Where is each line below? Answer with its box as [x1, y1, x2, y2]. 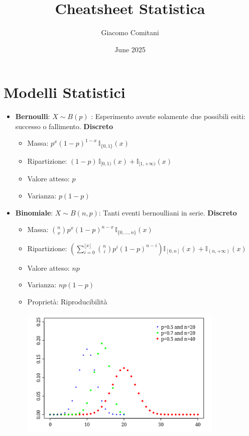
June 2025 [114, 44, 146, 54]
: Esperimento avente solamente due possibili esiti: [91, 111, 245, 122]
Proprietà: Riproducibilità [27, 296, 107, 306]
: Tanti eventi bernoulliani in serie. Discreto [98, 207, 237, 217]
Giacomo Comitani [101, 27, 159, 38]
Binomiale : [15, 207, 53, 217]
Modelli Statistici [4, 82, 126, 102]
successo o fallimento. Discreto [15, 121, 113, 131]
